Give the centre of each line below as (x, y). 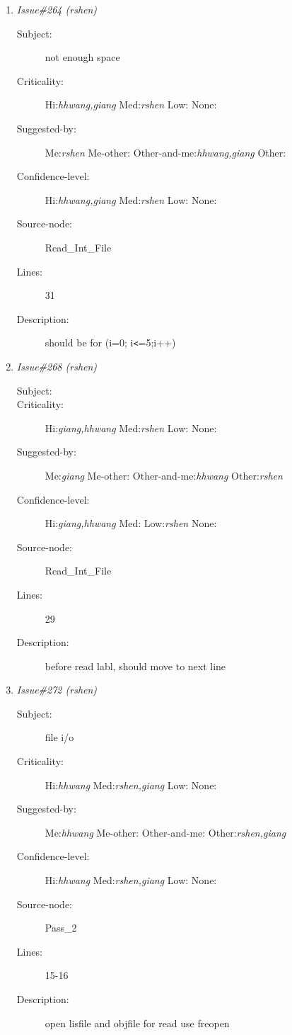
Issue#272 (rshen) (57, 690)
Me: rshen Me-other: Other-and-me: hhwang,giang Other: (165, 152)
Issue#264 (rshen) (57, 9)
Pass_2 (61, 928)
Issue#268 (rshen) (57, 366)
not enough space (82, 57)
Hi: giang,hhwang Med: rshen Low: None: (131, 428)
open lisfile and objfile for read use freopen (137, 1023)
